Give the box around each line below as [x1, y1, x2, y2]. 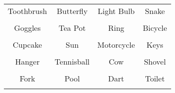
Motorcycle [97, 39, 135, 50]
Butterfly [56, 5, 88, 16]
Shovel [144, 56, 166, 67]
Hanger [15, 56, 40, 67]
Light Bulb [97, 5, 135, 16]
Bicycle [142, 22, 167, 33]
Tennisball [54, 56, 90, 67]
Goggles [14, 22, 41, 33]
